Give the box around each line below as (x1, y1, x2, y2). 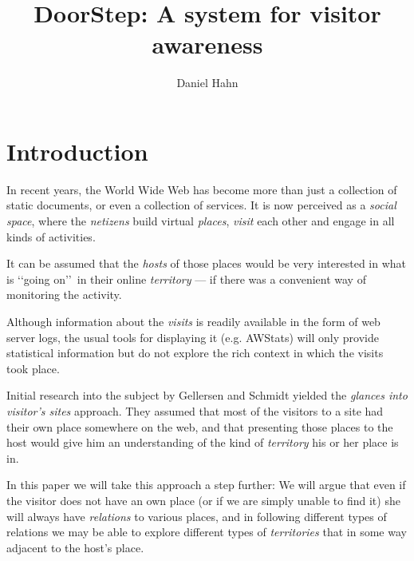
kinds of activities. (6, 228, 96, 245)
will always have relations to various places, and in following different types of (6, 507, 387, 524)
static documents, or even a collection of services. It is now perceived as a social (6, 197, 396, 213)
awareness (152, 28, 263, 61)
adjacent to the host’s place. (6, 539, 144, 555)
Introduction (6, 134, 148, 167)
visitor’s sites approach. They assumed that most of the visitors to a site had (6, 402, 384, 419)
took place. (6, 360, 60, 376)
